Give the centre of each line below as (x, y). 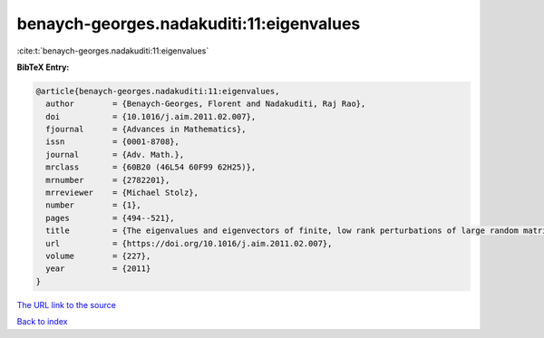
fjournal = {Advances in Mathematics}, (146, 130)
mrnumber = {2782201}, (108, 180)
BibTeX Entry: (43, 67)
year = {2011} (98, 269)
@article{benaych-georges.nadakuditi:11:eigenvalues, (158, 91)
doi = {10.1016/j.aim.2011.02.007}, (151, 116)
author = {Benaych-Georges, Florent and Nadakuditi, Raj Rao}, (206, 104)
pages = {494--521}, (111, 218)
